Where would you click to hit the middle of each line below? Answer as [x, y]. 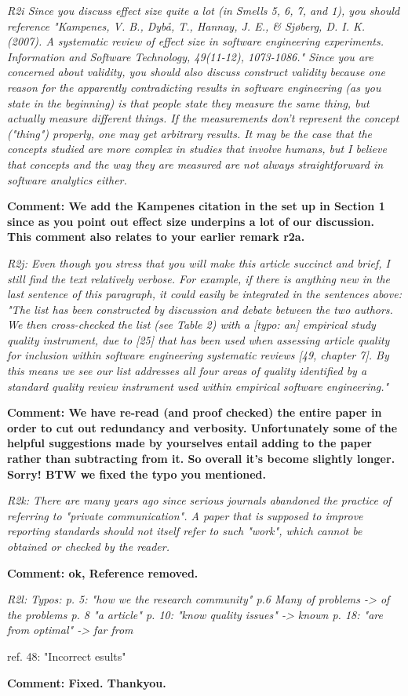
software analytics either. [67, 179]
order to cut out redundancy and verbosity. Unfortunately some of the [202, 427]
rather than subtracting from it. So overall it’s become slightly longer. [201, 459]
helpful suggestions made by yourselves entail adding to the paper [189, 443]
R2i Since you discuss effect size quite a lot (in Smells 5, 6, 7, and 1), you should [204, 10]
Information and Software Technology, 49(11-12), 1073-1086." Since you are [190, 56]
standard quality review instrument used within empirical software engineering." [198, 386]
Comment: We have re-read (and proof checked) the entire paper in [195, 412]
